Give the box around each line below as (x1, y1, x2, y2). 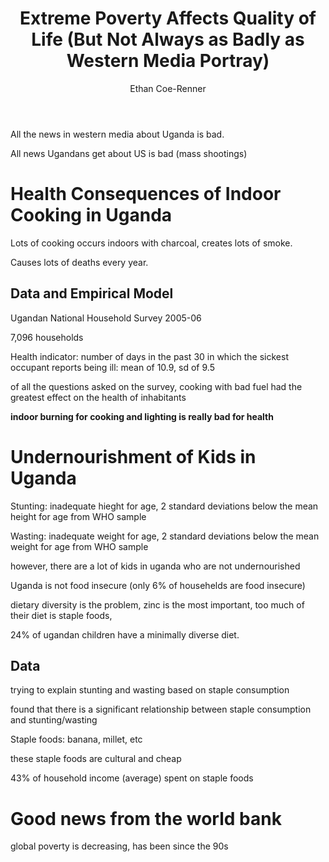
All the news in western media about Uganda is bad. (10, 128, 225, 140)
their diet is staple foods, (10, 609, 113, 621)
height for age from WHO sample (10, 510, 147, 522)
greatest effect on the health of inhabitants (10, 391, 187, 403)
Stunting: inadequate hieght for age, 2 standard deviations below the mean (10, 500, 319, 512)
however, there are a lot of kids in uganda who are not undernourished (10, 560, 301, 572)
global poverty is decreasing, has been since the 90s (10, 840, 229, 852)
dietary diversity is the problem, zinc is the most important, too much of (10, 598, 305, 611)
